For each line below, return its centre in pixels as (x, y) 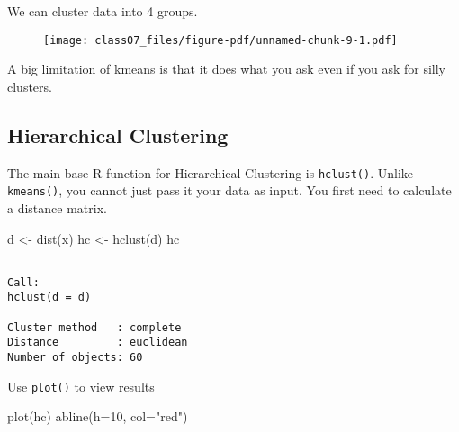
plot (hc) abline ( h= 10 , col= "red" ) (98, 416)
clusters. (30, 86)
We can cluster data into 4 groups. (103, 11)
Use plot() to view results (81, 386)
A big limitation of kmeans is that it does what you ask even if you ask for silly (226, 69)
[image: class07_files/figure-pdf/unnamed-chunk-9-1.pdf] (220, 40)
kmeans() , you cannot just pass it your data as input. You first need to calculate (229, 190)
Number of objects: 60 (75, 358)
